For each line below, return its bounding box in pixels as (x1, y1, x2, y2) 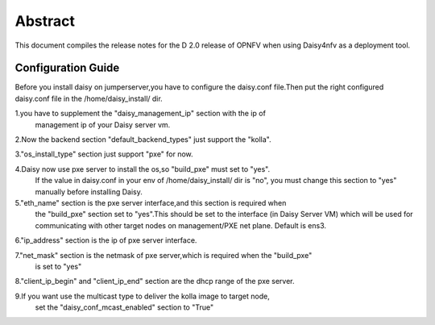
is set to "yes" (35, 261, 82, 271)
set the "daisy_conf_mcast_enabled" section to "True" (35, 302, 213, 312)
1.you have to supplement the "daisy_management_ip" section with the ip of (14, 109, 266, 119)
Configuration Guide (14, 61, 120, 75)
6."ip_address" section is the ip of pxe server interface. (14, 235, 197, 245)
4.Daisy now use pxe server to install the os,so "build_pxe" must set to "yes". (14, 164, 270, 173)
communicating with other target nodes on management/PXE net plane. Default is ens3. (35, 220, 326, 230)
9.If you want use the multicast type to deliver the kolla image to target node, (14, 291, 270, 301)
